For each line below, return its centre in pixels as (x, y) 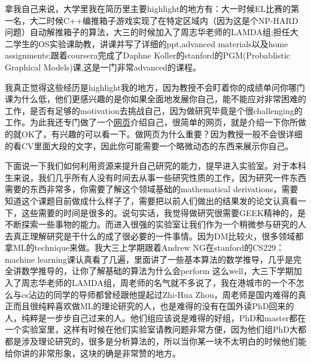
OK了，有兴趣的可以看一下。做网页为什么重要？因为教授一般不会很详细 (162, 133)
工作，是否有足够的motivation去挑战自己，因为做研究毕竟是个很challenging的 (154, 110)
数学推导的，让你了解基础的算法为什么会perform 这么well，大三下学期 (157, 271)
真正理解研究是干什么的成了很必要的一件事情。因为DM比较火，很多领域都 (158, 236)
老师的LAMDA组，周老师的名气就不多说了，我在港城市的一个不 (171, 283)
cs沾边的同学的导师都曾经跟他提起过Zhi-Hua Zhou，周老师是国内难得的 (159, 294)
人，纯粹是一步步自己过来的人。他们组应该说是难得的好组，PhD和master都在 (155, 317)
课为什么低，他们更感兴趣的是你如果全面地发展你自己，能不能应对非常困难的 (155, 99)
